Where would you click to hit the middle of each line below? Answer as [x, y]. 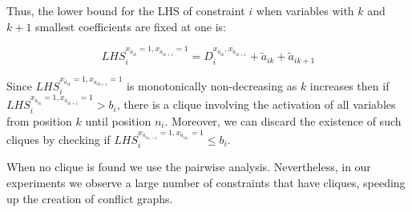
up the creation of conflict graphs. [90, 198]
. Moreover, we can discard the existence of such [283, 120]
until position [118, 120]
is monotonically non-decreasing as [212, 85]
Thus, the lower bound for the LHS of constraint [126, 10]
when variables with [305, 10]
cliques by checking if [59, 139]
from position [39, 120]
